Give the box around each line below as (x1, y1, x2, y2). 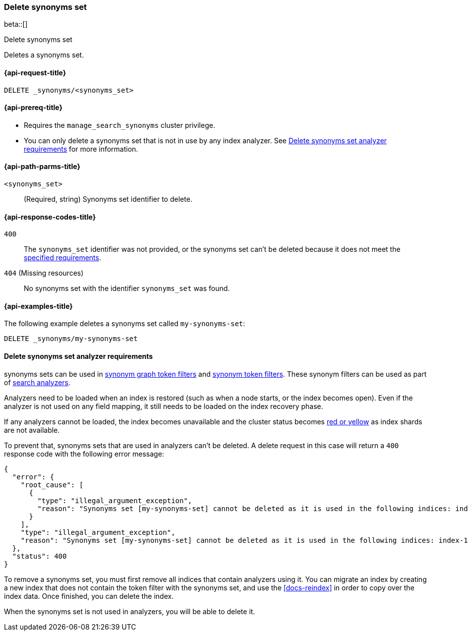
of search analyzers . (4, 378, 71, 387)
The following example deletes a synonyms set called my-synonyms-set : (4, 319, 245, 328)
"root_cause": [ (20, 480, 84, 489)
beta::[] (4, 20, 28, 29)
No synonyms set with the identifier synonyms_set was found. (24, 284, 230, 293)
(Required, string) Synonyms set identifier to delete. (24, 195, 192, 204)
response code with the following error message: (4, 449, 164, 458)
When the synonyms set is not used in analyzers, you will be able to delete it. (4, 607, 255, 616)
